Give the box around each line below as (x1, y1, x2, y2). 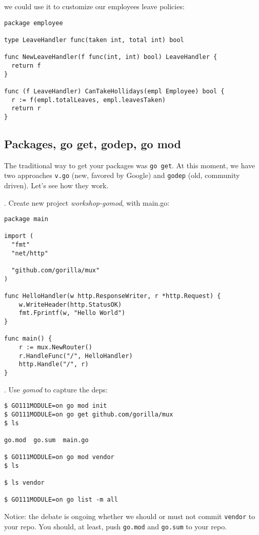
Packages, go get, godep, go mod (4, 135, 181, 151)
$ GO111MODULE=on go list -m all (4, 496, 118, 504)
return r (11, 105, 41, 112)
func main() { (4, 335, 52, 343)
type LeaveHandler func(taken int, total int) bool (4, 36, 184, 44)
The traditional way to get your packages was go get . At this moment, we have (4, 160, 255, 170)
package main (4, 215, 48, 223)
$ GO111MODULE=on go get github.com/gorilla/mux (4, 410, 173, 418)
